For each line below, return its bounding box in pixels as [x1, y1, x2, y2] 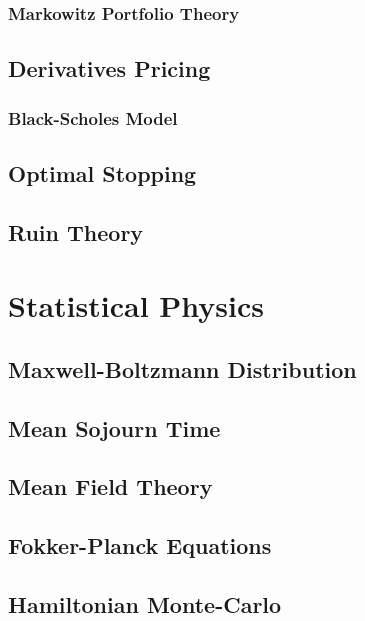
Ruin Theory [8, 216, 144, 247]
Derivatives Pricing [8, 53, 211, 84]
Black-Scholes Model [8, 105, 178, 130]
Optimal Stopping [8, 157, 197, 188]
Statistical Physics [8, 285, 264, 326]
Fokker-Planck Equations [8, 530, 272, 561]
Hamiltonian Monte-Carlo [8, 588, 282, 619]
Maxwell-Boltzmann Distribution [8, 353, 357, 384]
